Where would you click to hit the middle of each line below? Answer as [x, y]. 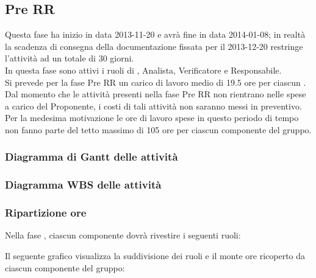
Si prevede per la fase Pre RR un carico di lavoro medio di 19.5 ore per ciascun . [156, 82]
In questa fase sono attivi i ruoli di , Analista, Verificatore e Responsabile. [143, 70]
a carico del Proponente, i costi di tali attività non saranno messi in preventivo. [153, 106]
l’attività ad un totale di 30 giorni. [70, 58]
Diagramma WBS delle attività [83, 185]
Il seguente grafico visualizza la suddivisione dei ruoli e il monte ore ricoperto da [155, 256]
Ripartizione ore [46, 213]
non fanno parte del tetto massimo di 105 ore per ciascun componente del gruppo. [158, 129]
